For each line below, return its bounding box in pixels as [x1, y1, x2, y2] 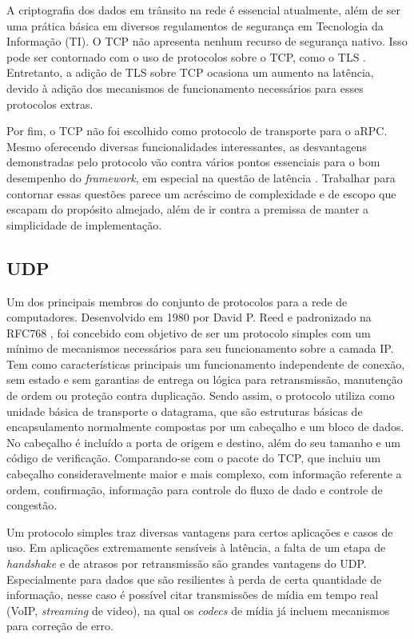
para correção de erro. [6, 617, 113, 634]
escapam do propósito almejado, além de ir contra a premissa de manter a [6, 201, 369, 218]
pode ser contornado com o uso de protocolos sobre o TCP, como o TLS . [6, 48, 366, 65]
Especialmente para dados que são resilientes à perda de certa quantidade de [6, 570, 382, 587]
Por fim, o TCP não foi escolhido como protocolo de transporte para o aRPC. [6, 122, 388, 139]
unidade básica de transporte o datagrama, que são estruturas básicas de [6, 402, 363, 419]
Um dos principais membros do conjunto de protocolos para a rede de [6, 293, 348, 310]
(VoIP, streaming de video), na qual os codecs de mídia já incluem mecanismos [6, 601, 390, 618]
